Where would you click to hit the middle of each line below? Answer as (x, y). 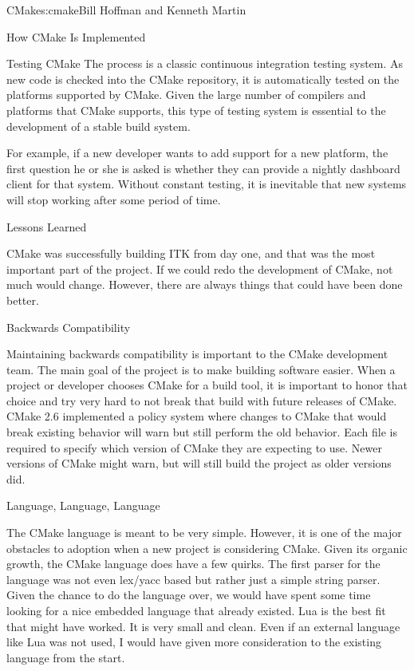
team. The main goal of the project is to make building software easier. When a (201, 369)
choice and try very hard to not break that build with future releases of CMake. (202, 400)
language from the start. (66, 657)
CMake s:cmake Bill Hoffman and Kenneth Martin (126, 10)
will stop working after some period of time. (114, 199)
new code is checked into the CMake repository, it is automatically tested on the (203, 79)
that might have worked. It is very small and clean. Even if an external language (203, 626)
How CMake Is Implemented (76, 36)
